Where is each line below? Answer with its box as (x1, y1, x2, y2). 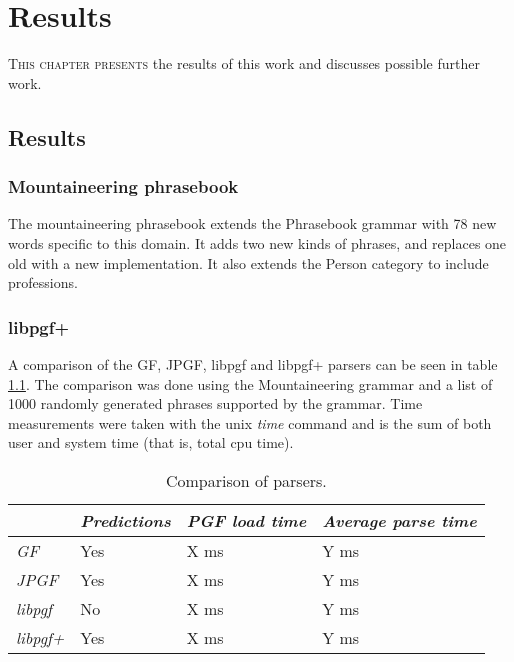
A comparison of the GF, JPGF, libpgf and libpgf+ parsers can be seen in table (8, 353, 498, 374)
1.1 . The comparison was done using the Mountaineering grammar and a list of (8, 373, 493, 394)
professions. (8, 272, 78, 293)
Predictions (80, 508, 171, 532)
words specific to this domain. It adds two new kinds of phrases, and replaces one (8, 232, 507, 253)
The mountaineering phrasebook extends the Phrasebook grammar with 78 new (8, 213, 497, 234)
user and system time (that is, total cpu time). (8, 432, 294, 453)
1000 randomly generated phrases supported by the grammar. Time (8, 393, 423, 414)
